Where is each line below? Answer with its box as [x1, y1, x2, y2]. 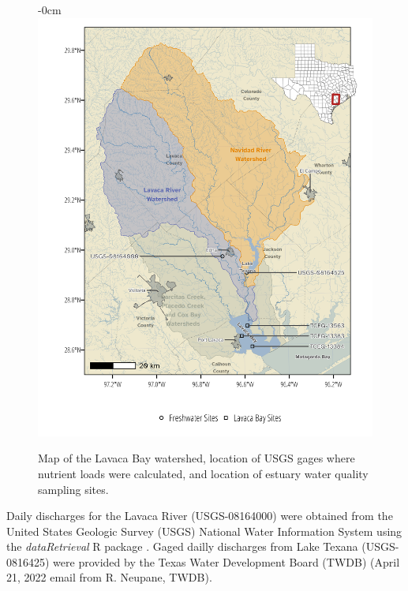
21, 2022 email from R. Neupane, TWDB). [6, 569, 212, 585]
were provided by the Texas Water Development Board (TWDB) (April [53, 553, 400, 570]
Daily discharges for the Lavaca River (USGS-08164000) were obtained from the [6, 507, 393, 524]
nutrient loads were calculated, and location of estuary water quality [38, 465, 369, 481]
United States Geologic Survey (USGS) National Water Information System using [6, 522, 402, 539]
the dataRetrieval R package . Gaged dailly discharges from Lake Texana [6, 538, 358, 555]
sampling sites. [38, 481, 109, 497]
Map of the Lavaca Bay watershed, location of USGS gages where [38, 450, 355, 466]
